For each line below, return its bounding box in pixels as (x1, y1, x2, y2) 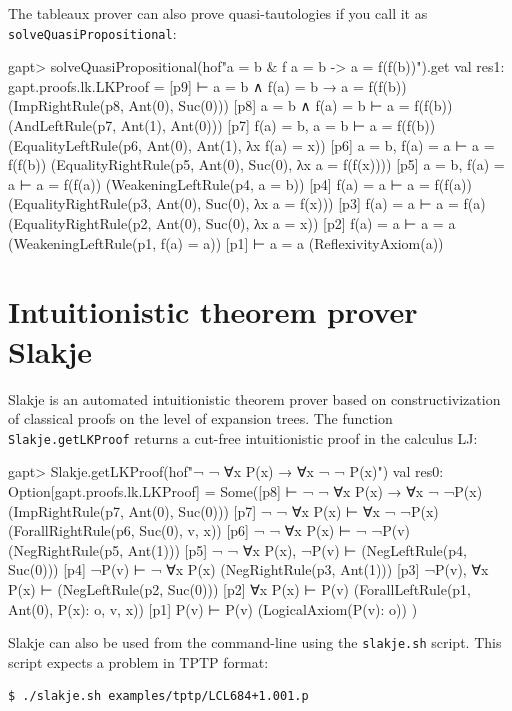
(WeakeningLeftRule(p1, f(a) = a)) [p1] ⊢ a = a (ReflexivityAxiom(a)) (8, 232, 444, 253)
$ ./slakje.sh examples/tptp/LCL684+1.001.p (8, 689, 309, 704)
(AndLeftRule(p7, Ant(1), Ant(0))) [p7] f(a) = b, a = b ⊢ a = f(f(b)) (8, 115, 436, 136)
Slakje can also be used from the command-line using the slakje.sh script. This (8, 632, 502, 653)
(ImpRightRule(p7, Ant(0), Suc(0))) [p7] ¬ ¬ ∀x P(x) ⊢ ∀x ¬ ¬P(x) (8, 500, 439, 521)
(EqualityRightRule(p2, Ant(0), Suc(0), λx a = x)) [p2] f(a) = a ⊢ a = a (8, 213, 456, 233)
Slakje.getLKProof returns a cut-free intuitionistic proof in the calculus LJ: (8, 427, 478, 448)
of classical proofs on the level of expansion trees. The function (8, 408, 393, 429)
